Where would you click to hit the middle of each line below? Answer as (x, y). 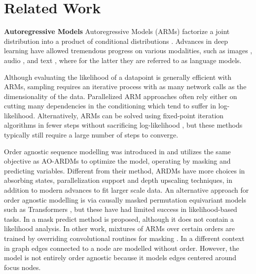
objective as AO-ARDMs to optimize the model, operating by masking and (117, 161)
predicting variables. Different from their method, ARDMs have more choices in (125, 170)
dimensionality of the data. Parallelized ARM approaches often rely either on (121, 96)
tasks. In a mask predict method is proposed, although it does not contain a (119, 219)
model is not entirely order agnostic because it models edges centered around (120, 257)
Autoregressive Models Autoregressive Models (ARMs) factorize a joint (117, 31)
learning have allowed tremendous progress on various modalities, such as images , (128, 51)
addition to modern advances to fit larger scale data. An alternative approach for (127, 190)
